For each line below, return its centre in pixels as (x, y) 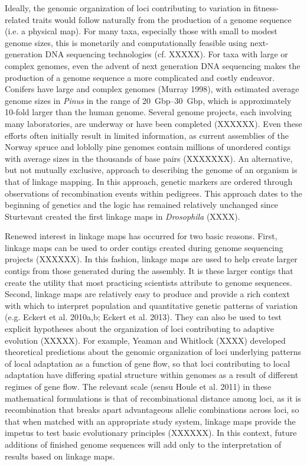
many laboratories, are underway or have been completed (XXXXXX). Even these (153, 123)
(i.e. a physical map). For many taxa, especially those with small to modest (141, 31)
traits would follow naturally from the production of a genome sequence (162, 19)
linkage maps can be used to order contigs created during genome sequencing (144, 247)
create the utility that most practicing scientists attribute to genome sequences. (148, 282)
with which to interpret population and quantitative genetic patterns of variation (151, 305)
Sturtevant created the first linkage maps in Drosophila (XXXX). (123, 216)
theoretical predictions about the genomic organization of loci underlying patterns (153, 352)
